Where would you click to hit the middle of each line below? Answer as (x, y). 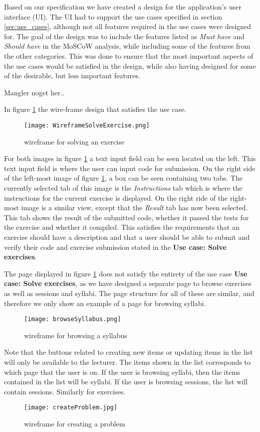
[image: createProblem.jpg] (71, 408)
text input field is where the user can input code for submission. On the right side (130, 168)
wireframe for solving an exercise (74, 141)
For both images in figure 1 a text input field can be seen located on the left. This (130, 158)
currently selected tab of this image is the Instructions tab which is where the (123, 187)
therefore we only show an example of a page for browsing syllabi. (105, 303)
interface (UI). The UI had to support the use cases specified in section (113, 16)
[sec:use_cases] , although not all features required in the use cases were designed (128, 26)
